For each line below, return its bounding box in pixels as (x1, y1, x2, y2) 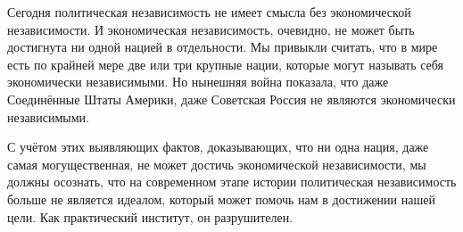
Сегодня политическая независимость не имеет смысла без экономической (7, 3, 411, 21)
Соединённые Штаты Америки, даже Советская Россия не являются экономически (7, 89, 456, 108)
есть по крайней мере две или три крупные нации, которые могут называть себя (7, 54, 444, 73)
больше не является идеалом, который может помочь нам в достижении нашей (7, 189, 435, 208)
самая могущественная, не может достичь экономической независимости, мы (7, 154, 426, 173)
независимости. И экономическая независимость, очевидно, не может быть (7, 20, 415, 38)
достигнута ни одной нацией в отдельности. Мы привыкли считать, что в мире (7, 37, 438, 56)
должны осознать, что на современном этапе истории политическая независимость (7, 172, 457, 191)
